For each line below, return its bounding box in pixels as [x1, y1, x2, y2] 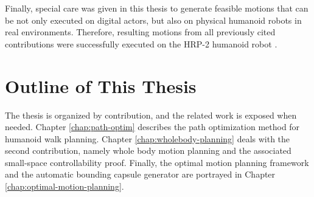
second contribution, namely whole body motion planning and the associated [5, 144, 291, 157]
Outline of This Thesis [5, 73, 197, 98]
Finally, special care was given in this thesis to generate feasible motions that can [5, 2, 309, 14]
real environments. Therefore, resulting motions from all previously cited [5, 26, 276, 38]
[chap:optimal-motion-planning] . [5, 180, 124, 193]
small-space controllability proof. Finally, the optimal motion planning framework [5, 156, 309, 168]
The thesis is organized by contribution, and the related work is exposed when [5, 108, 297, 121]
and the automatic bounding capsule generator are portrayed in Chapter [5, 168, 276, 181]
